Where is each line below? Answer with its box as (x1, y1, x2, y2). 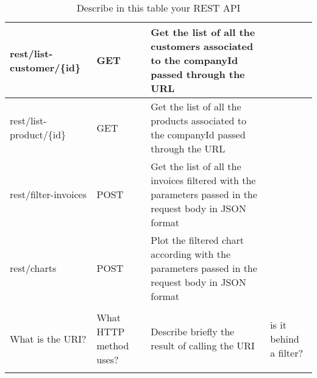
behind (270, 331, 299, 346)
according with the (151, 247, 231, 261)
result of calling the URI (151, 338, 255, 352)
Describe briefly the (151, 324, 235, 338)
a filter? (270, 345, 303, 360)
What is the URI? (10, 331, 87, 346)
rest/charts (10, 261, 57, 275)
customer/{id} (10, 60, 81, 74)
